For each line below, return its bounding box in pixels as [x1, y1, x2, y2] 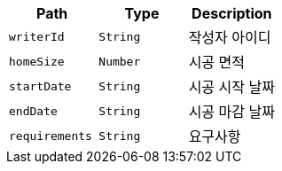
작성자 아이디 [188, 28, 271, 46]
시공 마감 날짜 [188, 103, 275, 120]
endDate [9, 104, 58, 118]
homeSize [9, 54, 65, 68]
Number [98, 54, 141, 68]
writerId [9, 29, 65, 43]
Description [192, 4, 272, 22]
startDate [9, 79, 72, 93]
